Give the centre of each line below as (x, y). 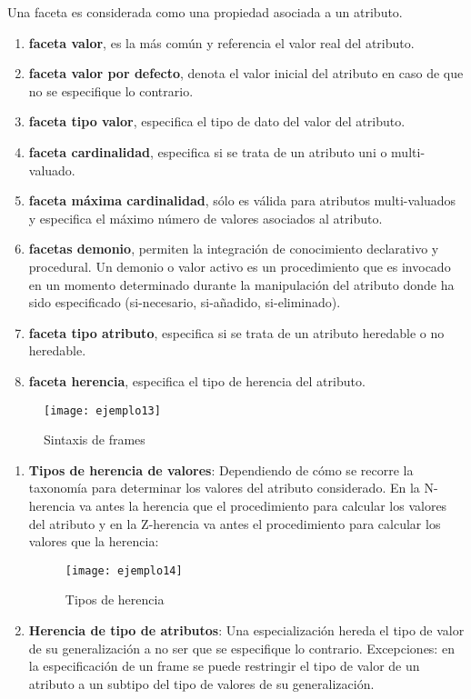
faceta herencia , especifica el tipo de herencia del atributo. (197, 380)
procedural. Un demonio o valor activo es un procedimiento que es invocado (240, 266)
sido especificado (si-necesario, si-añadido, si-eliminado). (185, 302)
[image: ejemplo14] (124, 570)
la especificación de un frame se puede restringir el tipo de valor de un (224, 666)
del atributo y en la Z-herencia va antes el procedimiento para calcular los (235, 523)
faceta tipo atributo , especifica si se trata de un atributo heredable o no (236, 332)
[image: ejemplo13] (102, 410)
